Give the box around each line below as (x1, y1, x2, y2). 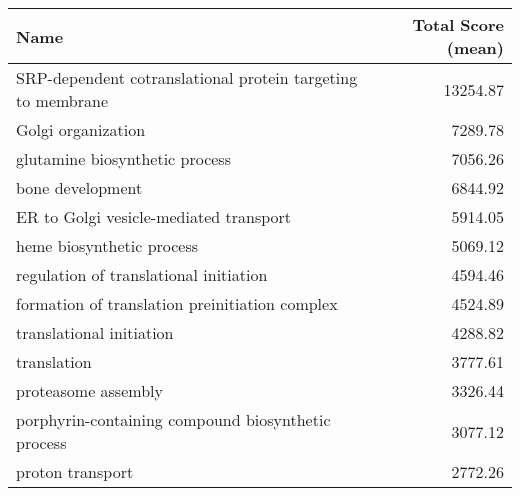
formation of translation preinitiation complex (16, 292, 338, 315)
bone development (16, 176, 143, 199)
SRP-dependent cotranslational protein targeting (16, 66, 358, 89)
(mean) (446, 36, 504, 59)
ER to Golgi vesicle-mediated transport (16, 205, 292, 228)
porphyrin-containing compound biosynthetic (16, 408, 331, 431)
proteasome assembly (16, 379, 163, 402)
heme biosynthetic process (16, 234, 199, 257)
